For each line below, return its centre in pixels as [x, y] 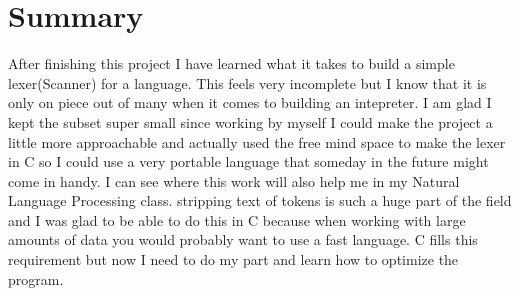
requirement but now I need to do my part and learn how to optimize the [233, 259]
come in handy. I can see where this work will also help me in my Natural [234, 180]
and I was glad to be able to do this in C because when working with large [237, 219]
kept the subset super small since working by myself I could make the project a [250, 121]
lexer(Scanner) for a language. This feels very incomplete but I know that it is [247, 82]
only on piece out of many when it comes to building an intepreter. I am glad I [250, 102]
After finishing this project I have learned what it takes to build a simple [231, 63]
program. [36, 278]
